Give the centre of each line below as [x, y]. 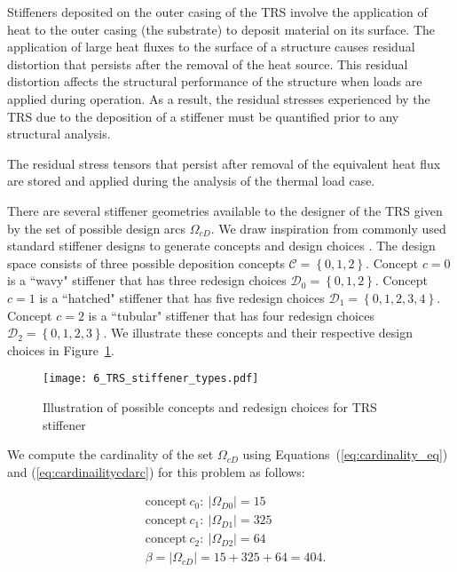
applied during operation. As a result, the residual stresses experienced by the [219, 98]
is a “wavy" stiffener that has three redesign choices [147, 280]
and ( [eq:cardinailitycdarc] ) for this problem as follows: [156, 471]
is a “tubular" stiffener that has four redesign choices [231, 315]
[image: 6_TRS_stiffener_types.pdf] [151, 379]
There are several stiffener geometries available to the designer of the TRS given [225, 210]
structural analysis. [59, 134]
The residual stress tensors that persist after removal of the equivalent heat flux [224, 163]
